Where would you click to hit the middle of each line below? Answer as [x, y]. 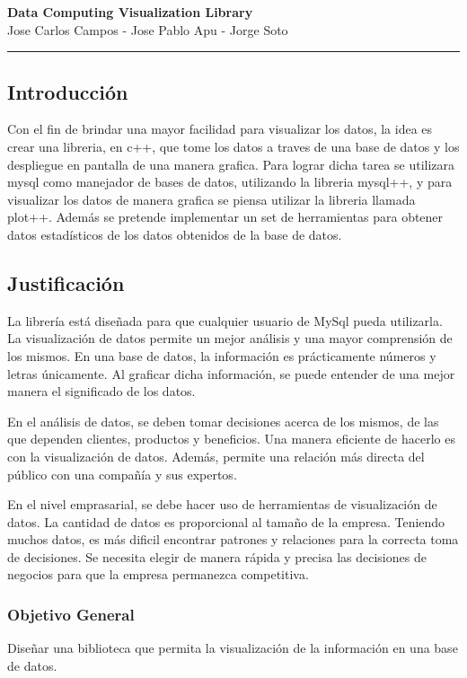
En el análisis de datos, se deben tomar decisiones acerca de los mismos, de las [223, 421]
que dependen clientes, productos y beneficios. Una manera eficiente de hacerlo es [231, 439]
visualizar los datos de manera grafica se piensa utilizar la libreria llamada [211, 199]
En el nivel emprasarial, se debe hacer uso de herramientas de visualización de [222, 504]
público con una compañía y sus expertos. [122, 474]
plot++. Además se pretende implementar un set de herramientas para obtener [225, 217]
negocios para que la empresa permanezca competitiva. [158, 574]
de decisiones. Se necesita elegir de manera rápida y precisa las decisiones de [217, 556]
